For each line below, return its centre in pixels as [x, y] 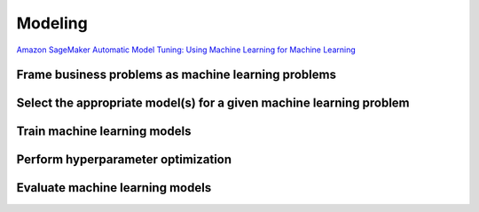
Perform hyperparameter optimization [124, 160]
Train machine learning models [104, 132]
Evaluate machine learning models [114, 188]
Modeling [52, 23]
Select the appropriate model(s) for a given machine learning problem [213, 103]
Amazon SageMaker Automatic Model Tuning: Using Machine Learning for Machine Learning [186, 50]
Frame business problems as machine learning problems [177, 75]
